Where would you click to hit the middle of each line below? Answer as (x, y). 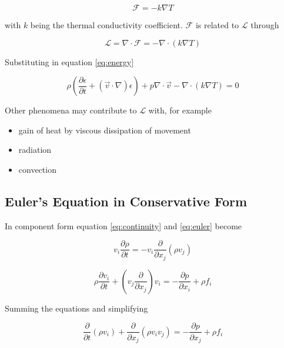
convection (37, 169)
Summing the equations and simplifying (76, 308)
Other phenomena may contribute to (71, 110)
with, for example (180, 110)
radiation (35, 150)
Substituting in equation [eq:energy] (69, 61)
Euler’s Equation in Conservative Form (126, 201)
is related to (217, 25)
